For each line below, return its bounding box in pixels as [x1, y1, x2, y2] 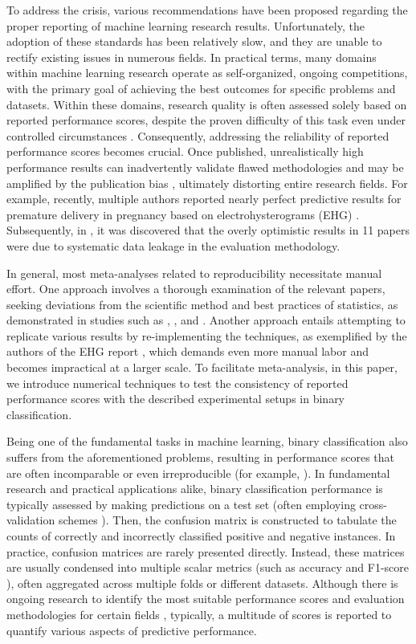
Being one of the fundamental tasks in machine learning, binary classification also [6, 433, 408, 450]
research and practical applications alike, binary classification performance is [6, 480, 383, 497]
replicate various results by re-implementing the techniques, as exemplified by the [6, 327, 407, 344]
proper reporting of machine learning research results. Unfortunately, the [6, 17, 365, 34]
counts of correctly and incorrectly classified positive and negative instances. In [6, 528, 396, 544]
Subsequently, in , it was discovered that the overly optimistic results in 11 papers [6, 222, 410, 238]
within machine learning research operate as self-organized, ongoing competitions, [6, 64, 408, 81]
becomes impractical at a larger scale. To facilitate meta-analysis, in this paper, [6, 359, 398, 376]
